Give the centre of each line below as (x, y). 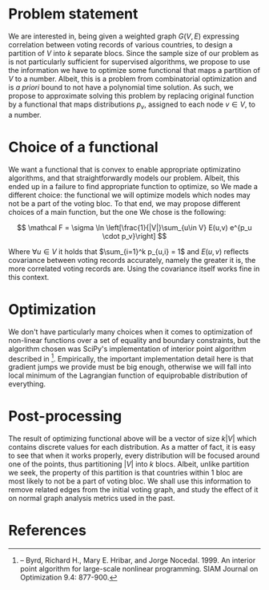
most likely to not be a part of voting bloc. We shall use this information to (130, 481)
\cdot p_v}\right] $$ (134, 236)
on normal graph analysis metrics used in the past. (92, 499)
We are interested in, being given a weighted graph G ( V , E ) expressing (124, 36)
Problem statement (73, 14)
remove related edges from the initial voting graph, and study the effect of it (133, 490)
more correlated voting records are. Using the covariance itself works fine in (134, 269)
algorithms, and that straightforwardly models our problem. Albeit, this (124, 178)
